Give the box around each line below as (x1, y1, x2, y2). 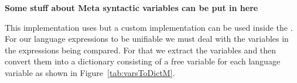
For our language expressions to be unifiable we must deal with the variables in (5, 33, 289, 45)
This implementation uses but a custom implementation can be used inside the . (5, 21, 293, 33)
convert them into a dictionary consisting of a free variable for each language (5, 55, 281, 67)
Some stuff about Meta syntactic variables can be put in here (5, 2, 258, 13)
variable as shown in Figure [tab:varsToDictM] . (5, 66, 175, 78)
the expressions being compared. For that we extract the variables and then (5, 44, 276, 56)
